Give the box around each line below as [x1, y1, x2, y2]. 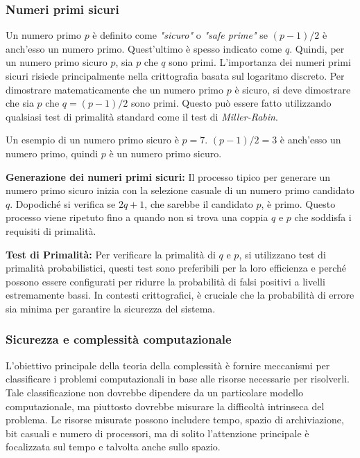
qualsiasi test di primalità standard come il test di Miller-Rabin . [6, 109, 278, 123]
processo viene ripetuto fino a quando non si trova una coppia [6, 210, 268, 224]
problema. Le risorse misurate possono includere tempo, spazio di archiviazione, [6, 412, 344, 427]
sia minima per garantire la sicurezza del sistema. [6, 301, 216, 315]
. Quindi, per [289, 41, 345, 55]
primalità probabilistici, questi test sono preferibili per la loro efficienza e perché [6, 261, 346, 275]
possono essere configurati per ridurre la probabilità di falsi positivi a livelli [6, 274, 325, 288]
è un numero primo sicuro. [109, 146, 222, 160]
